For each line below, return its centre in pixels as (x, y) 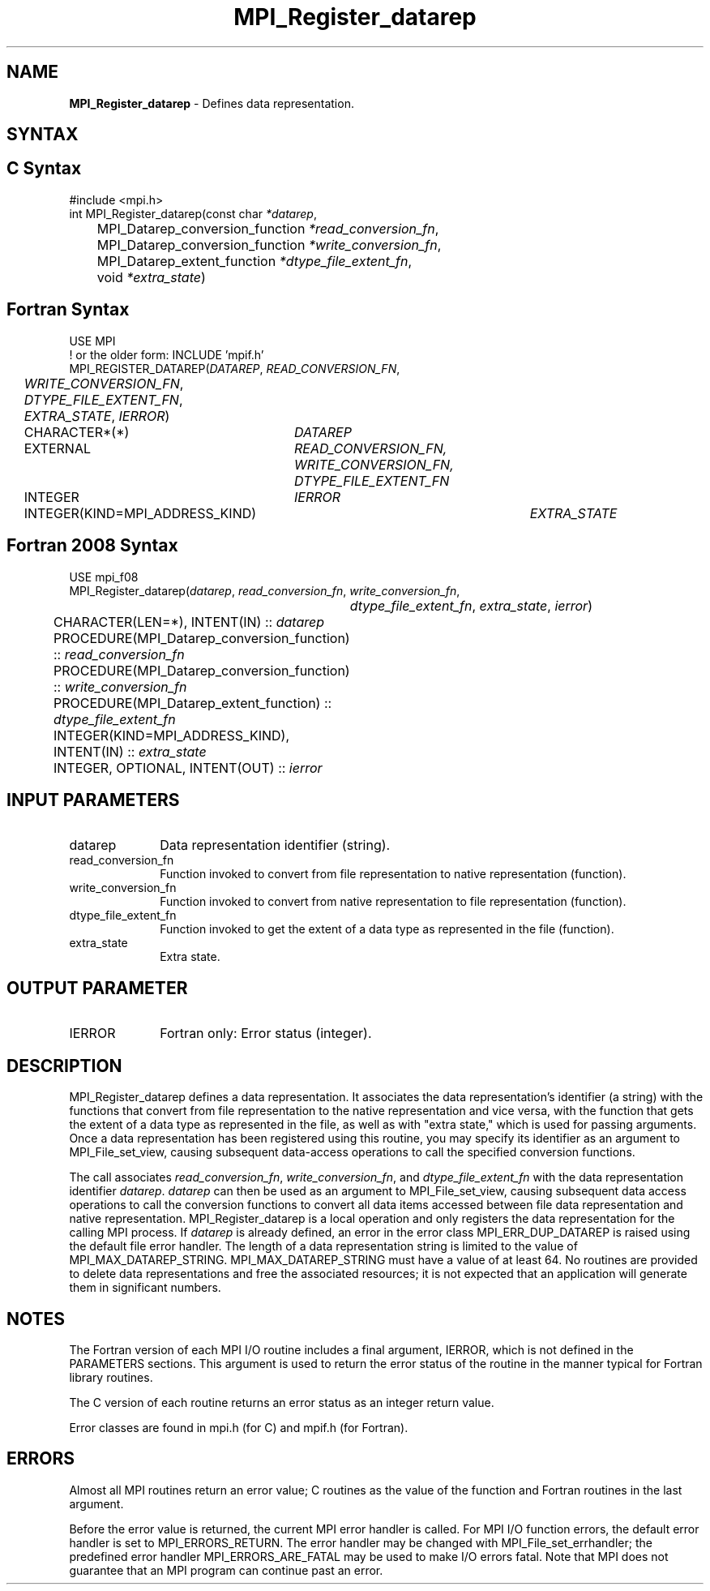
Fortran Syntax (68, 310)
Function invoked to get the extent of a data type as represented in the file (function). (387, 929)
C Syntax (44, 169)
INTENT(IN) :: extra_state (130, 751)
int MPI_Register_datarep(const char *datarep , (193, 213)
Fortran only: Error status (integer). (266, 1034)
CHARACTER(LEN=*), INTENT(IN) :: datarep (189, 622)
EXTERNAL (57, 448)
